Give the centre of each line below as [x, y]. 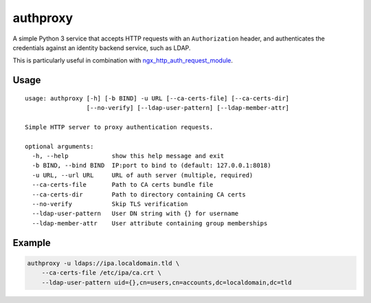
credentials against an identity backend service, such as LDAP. [102, 47]
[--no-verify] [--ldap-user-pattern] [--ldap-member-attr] [188, 108]
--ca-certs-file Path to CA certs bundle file [123, 185]
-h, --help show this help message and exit [128, 156]
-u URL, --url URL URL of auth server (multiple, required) [143, 175]
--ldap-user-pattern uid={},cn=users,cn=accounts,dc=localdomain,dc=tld [167, 282]
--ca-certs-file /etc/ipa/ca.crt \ [101, 273]
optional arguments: [59, 146]
